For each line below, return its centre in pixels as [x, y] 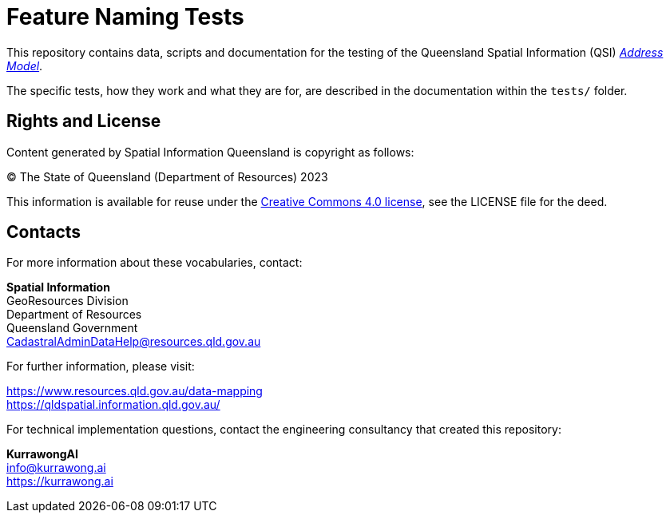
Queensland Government [72, 328]
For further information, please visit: [101, 366]
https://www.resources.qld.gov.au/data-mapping [135, 391]
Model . [25, 65]
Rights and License [84, 121]
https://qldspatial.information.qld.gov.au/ [113, 405]
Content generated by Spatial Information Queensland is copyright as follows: [210, 152]
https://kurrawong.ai [60, 481]
